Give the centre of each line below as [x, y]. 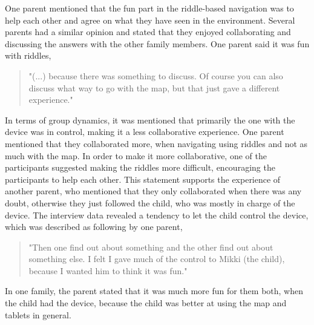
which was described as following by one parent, [94, 227]
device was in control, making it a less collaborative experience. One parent [145, 132]
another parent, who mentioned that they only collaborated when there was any [153, 191]
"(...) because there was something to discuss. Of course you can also [156, 75]
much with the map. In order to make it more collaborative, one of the [136, 155]
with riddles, [28, 55]
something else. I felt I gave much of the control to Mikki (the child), [157, 259]
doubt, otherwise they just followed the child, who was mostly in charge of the [150, 202]
